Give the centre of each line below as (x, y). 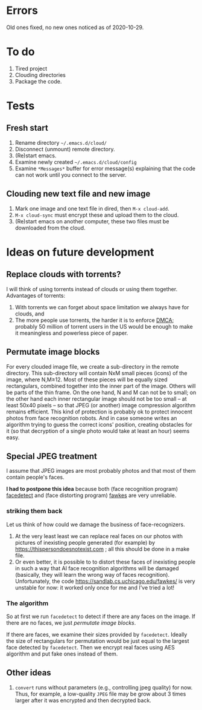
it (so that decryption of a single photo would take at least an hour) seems (98, 431)
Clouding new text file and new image (78, 194)
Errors (22, 11)
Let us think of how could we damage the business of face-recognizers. (96, 524)
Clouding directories (40, 75)
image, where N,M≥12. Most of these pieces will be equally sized (87, 380)
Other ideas (29, 673)
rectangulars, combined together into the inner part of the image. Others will (101, 386)
